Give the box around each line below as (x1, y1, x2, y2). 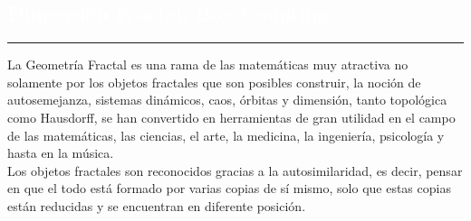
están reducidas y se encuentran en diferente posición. (7, 196, 306, 215)
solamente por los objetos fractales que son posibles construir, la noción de (7, 72, 421, 91)
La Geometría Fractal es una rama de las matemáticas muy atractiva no (7, 55, 409, 74)
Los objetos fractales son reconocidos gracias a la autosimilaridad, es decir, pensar (7, 161, 463, 180)
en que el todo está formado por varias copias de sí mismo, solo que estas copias (7, 179, 451, 198)
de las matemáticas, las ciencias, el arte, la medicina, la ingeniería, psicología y (7, 125, 445, 144)
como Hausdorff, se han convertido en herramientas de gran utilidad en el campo (7, 107, 456, 126)
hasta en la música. (7, 143, 114, 162)
